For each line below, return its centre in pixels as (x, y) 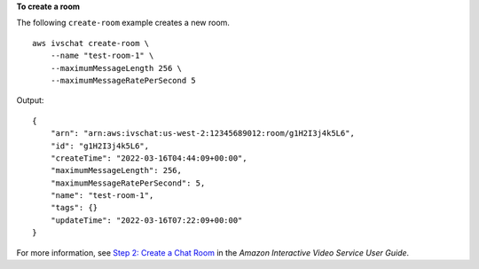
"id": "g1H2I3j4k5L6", (100, 146)
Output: (30, 100)
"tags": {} (74, 208)
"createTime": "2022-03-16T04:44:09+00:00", (149, 158)
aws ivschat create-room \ (91, 43)
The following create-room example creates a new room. (123, 23)
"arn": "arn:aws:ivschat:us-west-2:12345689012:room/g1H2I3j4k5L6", (202, 134)
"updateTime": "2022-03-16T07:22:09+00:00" (146, 220)
